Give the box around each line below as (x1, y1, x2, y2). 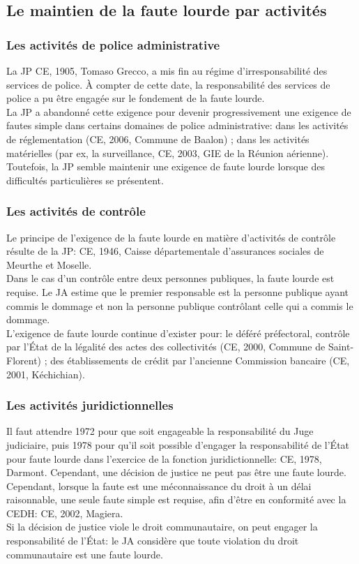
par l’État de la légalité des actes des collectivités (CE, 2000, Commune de (6, 339, 326, 354)
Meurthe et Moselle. (6, 257, 92, 272)
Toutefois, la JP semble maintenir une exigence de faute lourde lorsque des (6, 159, 325, 174)
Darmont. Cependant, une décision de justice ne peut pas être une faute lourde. (6, 465, 346, 480)
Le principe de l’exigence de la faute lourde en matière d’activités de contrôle (6, 230, 336, 244)
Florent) (6, 352, 42, 367)
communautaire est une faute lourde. (6, 547, 163, 561)
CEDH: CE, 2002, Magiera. (6, 505, 123, 520)
